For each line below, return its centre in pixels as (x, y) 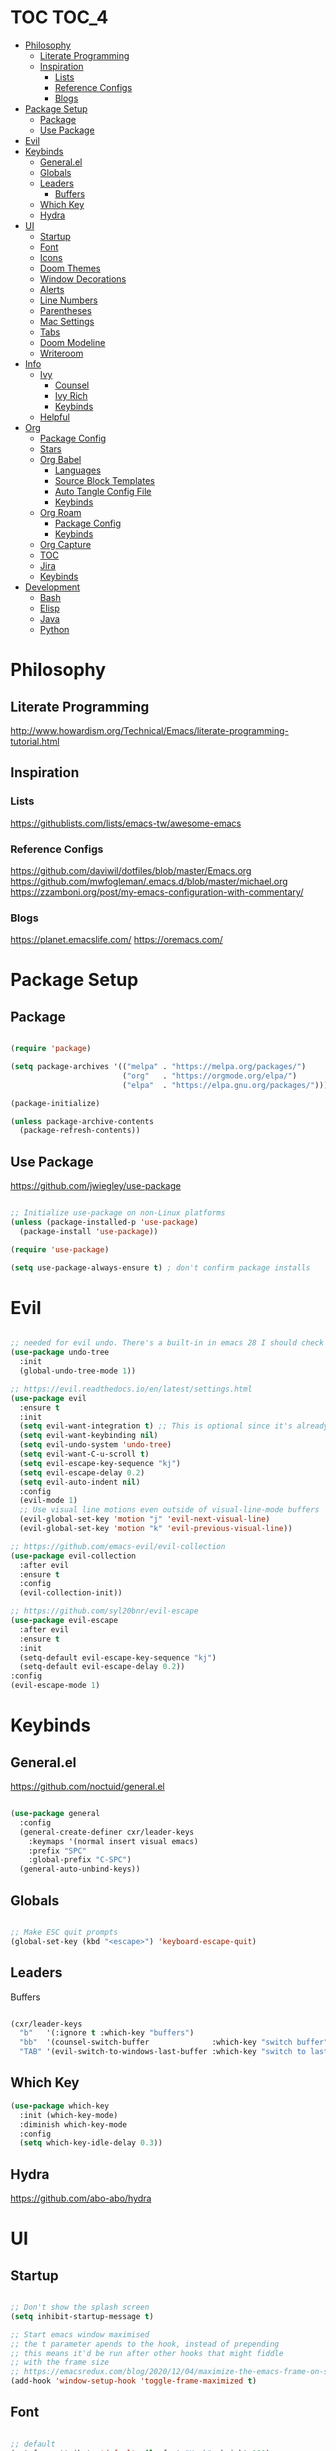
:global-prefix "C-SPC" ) (80, 1860)
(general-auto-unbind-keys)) (80, 1869)
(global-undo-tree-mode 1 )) (78, 1371)
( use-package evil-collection (73, 1556)
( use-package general (55, 1814)
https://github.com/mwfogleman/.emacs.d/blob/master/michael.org (149, 881)
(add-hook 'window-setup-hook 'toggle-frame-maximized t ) (133, 2381)
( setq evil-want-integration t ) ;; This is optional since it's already (174, 1426)
